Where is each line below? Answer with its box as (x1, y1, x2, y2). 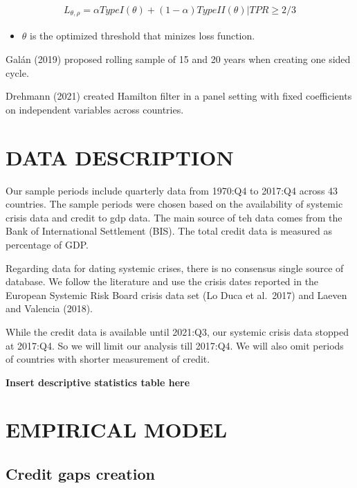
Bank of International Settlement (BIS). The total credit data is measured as (6, 224, 333, 238)
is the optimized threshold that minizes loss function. (30, 28, 255, 43)
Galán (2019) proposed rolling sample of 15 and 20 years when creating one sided (6, 52, 351, 66)
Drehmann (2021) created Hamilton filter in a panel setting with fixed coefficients (6, 89, 352, 103)
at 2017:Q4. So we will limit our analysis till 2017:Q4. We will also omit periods (6, 338, 344, 352)
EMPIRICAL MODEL (6, 415, 228, 444)
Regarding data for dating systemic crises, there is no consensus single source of (6, 260, 344, 275)
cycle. (6, 65, 29, 80)
